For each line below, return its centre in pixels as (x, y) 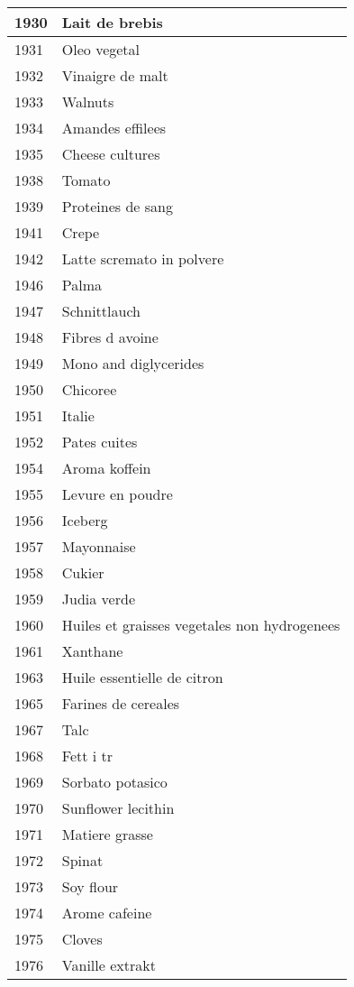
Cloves (82, 939)
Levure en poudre (117, 494)
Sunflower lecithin (118, 808)
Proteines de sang (117, 206)
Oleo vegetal (101, 49)
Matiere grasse (107, 834)
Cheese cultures (111, 154)
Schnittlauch (101, 311)
